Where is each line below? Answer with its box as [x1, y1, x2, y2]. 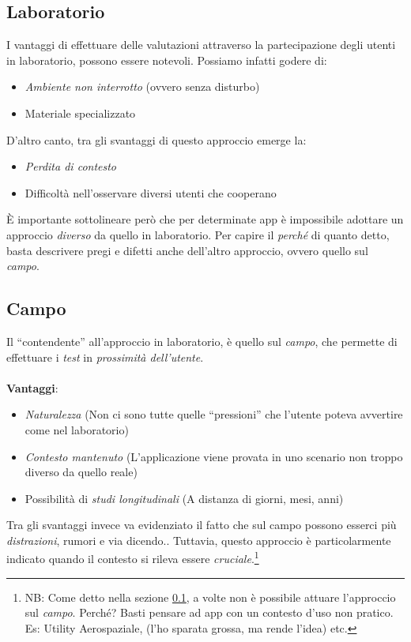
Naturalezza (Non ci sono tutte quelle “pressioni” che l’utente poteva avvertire [25, 406, 403, 422]
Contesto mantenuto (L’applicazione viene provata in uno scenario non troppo [25, 448, 403, 464]
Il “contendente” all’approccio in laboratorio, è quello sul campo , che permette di [6, 332, 398, 349]
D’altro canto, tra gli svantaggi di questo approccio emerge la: [6, 131, 307, 148]
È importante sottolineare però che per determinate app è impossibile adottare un [6, 211, 404, 227]
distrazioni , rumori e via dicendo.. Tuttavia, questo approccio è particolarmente [6, 531, 391, 548]
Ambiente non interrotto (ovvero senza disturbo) [25, 78, 260, 95]
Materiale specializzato [25, 104, 136, 121]
